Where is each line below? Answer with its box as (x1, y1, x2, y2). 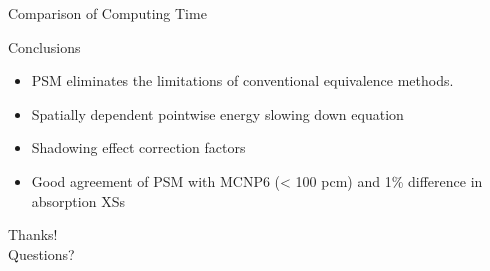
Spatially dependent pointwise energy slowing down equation (31, 103, 404, 124)
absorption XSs (31, 190, 125, 211)
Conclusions (8, 36, 81, 57)
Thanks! (8, 224, 58, 245)
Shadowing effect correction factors (31, 137, 246, 158)
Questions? (8, 243, 75, 264)
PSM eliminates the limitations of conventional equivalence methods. (31, 70, 454, 91)
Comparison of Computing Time (8, 3, 207, 23)
